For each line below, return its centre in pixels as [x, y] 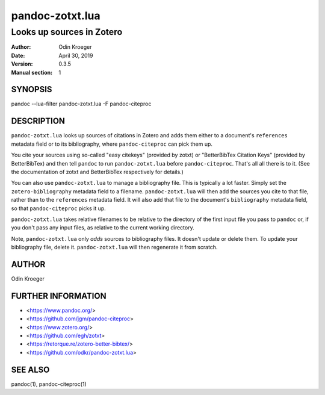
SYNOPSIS [32, 89]
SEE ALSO [30, 369]
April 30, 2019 [76, 55]
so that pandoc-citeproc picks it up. [59, 208]
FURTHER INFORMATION [59, 296]
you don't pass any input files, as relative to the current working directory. [103, 228]
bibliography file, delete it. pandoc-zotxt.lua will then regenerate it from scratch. [114, 247]
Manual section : [32, 72]
